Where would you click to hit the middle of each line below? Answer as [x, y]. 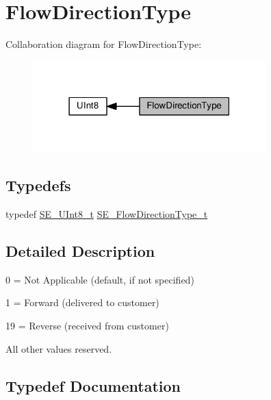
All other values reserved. [59, 348]
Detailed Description [80, 251]
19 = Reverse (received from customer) [87, 326]
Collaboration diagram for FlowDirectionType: [104, 44]
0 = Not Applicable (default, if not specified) [100, 279]
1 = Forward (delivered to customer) [82, 302]
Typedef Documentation [93, 385]
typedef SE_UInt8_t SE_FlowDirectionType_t [107, 214]
